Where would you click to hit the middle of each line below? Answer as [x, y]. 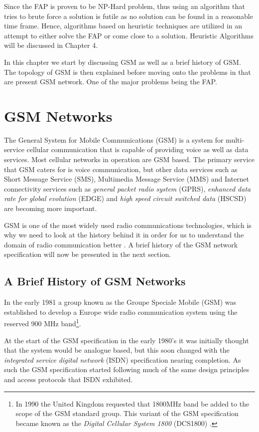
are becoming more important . [51, 208]
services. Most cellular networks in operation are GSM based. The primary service [129, 159]
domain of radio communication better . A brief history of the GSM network [121, 244]
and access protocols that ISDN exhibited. [68, 379]
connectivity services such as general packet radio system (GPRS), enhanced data [128, 188]
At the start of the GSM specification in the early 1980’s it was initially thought [127, 340]
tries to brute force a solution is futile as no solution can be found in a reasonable [129, 16]
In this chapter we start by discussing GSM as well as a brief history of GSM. [123, 62]
